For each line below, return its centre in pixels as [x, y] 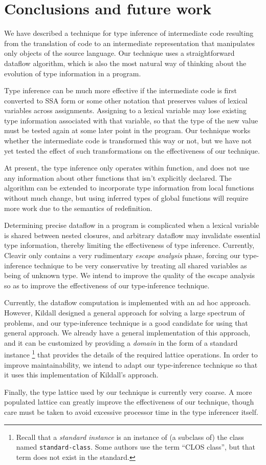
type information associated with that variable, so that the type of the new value [131, 120]
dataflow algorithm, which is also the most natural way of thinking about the [125, 63]
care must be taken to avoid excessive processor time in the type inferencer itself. [131, 411]
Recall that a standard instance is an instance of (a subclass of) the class [130, 437]
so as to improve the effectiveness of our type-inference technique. [107, 285]
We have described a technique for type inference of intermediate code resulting [129, 33]
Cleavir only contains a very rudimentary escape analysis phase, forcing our [122, 255]
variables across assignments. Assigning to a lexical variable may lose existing [125, 110]
